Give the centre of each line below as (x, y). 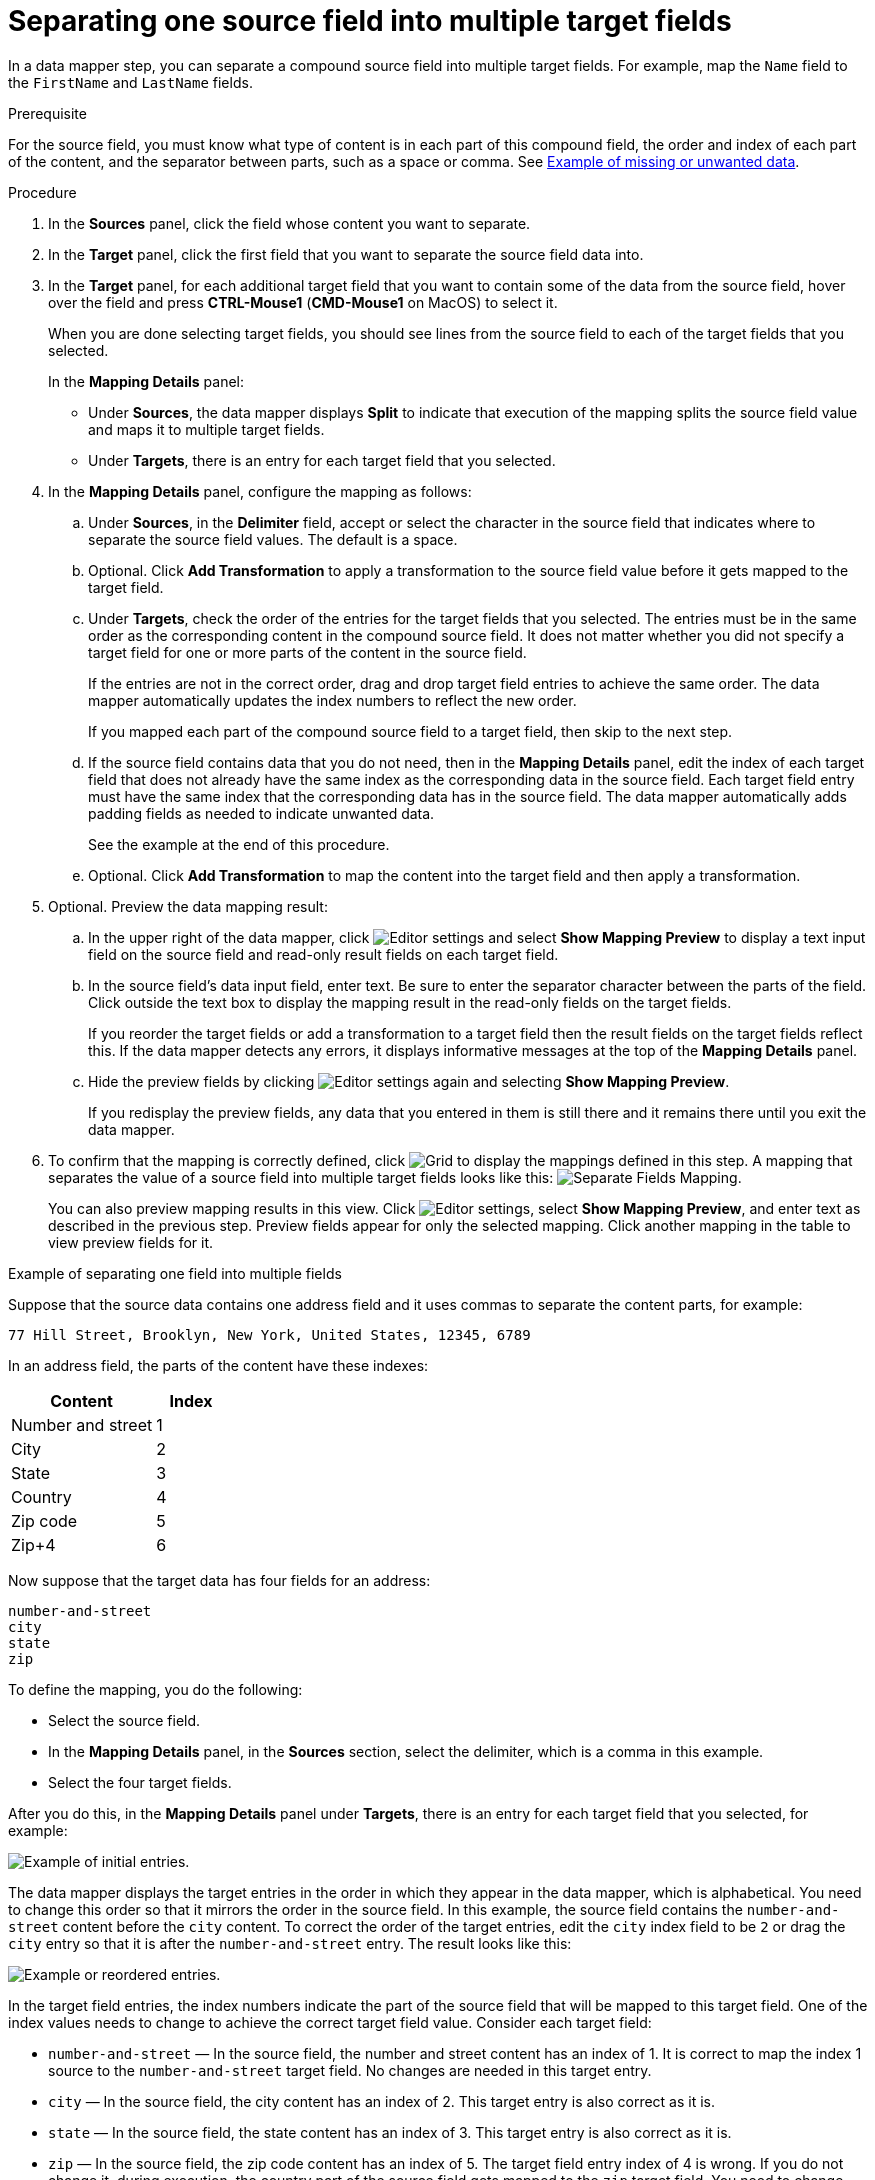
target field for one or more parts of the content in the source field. (307, 652)
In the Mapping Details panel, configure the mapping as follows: (260, 491)
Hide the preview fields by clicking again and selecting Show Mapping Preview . (409, 1081)
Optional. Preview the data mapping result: (188, 906)
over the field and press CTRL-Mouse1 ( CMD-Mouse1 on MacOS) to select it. (303, 302)
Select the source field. (124, 1720)
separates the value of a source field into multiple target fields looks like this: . (395, 1177)
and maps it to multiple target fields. (206, 429)
